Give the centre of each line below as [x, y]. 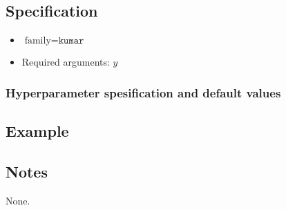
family [38, 41]
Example [37, 131]
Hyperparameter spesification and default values [143, 92]
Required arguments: [66, 62]
